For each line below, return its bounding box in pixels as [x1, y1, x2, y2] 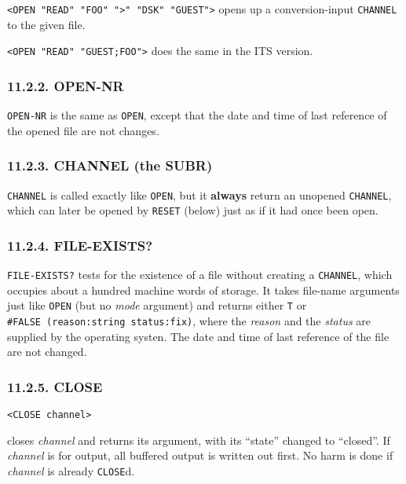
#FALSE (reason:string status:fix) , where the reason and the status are [7, 313, 371, 329]
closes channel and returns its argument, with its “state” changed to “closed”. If [7, 431, 390, 448]
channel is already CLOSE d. [7, 462, 135, 478]
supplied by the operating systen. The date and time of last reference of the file [7, 328, 390, 344]
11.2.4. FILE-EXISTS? [7, 235, 153, 255]
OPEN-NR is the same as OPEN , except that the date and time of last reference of [7, 107, 387, 123]
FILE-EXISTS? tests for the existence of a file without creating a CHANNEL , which [7, 266, 393, 283]
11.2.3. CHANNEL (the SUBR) [7, 156, 213, 175]
